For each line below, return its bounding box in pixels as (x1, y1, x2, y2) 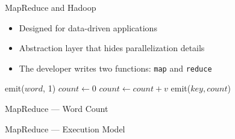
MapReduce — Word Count (5, 102, 108, 115)
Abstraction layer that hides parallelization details (19, 42, 205, 54)
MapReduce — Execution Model (5, 122, 125, 135)
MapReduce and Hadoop (5, 1, 96, 13)
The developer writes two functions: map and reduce (19, 61, 212, 74)
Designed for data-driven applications (19, 21, 157, 34)
